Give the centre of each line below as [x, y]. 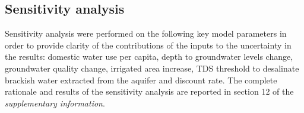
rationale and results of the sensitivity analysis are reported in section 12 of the [149, 91]
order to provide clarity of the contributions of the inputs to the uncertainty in [148, 45]
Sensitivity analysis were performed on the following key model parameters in [146, 33]
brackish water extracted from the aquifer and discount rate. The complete [141, 80]
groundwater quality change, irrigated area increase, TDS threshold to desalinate [152, 68]
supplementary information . [55, 103]
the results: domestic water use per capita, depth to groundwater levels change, [149, 56]
